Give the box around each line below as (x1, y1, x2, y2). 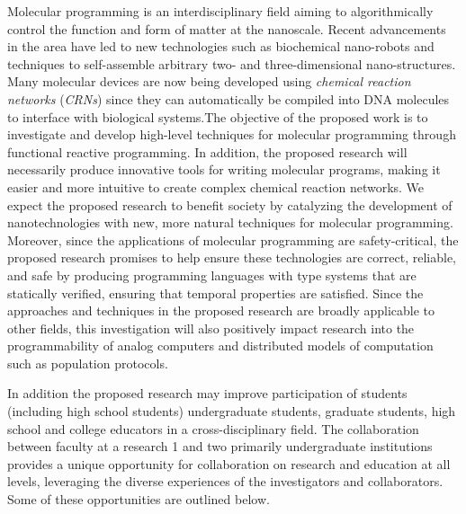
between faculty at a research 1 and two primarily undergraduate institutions (7, 437, 433, 456)
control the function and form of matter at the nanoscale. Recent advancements (7, 19, 446, 38)
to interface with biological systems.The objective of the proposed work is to (7, 107, 428, 126)
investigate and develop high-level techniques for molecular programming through (7, 125, 456, 144)
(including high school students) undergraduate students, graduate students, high (7, 402, 456, 421)
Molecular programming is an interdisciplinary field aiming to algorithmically (7, 2, 434, 20)
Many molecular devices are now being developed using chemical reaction (7, 72, 411, 91)
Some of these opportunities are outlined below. (7, 490, 270, 509)
